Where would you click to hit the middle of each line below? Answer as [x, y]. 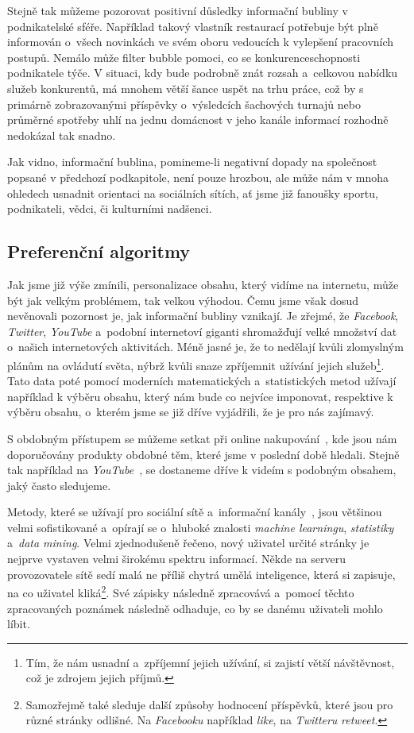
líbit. [19, 624]
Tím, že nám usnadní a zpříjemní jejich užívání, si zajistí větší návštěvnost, [210, 662]
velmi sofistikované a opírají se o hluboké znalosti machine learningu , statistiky [201, 527]
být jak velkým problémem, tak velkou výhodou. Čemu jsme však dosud [183, 300]
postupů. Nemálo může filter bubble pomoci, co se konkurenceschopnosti [184, 57]
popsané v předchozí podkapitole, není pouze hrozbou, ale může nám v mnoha [198, 177]
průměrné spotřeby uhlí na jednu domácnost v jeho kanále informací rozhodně [198, 120]
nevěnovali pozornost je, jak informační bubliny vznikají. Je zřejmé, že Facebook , [203, 316]
